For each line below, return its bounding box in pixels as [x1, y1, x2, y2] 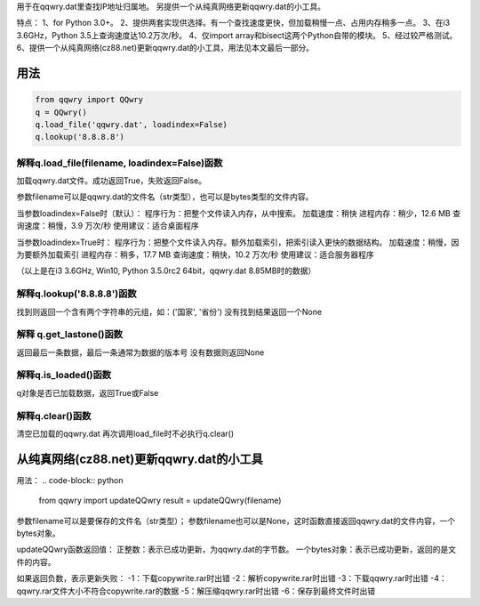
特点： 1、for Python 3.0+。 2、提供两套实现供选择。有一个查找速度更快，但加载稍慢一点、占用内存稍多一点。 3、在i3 [16, 18, 451, 28]
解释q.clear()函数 [16, 409, 92, 422]
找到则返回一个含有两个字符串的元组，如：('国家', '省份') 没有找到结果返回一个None [16, 306, 323, 317]
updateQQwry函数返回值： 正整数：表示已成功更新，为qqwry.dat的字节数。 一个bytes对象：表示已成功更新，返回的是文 [16, 544, 457, 555]
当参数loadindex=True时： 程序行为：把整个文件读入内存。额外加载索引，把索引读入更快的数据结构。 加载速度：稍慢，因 [16, 237, 460, 247]
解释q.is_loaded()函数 [16, 369, 111, 382]
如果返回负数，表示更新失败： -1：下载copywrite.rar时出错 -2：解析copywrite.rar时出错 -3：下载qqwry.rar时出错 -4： [16, 573, 448, 584]
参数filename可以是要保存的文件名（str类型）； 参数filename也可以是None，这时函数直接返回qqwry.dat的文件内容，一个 [16, 515, 456, 526]
